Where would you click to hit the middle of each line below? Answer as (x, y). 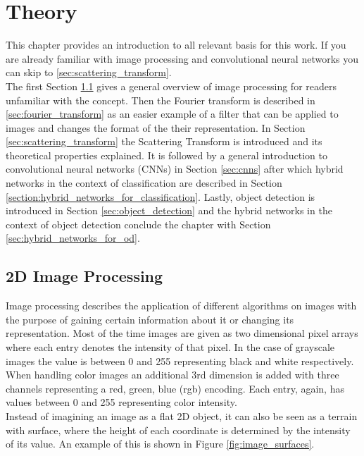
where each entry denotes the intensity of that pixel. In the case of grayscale (170, 347)
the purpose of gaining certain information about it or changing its (150, 319)
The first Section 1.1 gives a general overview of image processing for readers (171, 86)
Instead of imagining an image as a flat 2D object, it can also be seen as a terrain (182, 415)
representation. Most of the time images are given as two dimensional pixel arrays (182, 333)
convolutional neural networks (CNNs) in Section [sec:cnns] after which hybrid (175, 169)
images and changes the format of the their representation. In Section (156, 127)
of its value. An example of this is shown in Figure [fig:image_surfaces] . (160, 444)
